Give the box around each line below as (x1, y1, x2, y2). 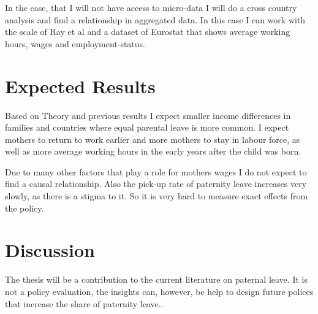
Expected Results (5, 73, 156, 98)
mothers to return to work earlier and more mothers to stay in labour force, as (5, 132, 300, 145)
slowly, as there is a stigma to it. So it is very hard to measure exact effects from (5, 190, 308, 202)
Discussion (5, 237, 95, 262)
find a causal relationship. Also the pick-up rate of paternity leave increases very (5, 177, 307, 190)
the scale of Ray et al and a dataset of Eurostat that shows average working (5, 25, 290, 38)
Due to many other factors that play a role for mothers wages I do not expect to (5, 165, 307, 178)
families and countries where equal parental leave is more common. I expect (5, 121, 289, 134)
